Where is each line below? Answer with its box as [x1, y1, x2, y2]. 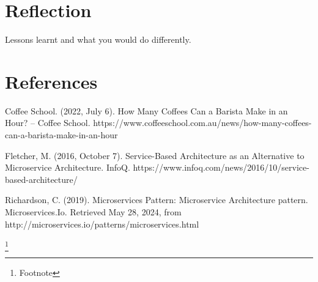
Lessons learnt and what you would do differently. [5, 33, 191, 46]
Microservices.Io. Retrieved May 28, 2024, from [5, 206, 182, 218]
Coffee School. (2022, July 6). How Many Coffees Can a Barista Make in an [5, 104, 288, 117]
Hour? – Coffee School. [5, 116, 91, 129]
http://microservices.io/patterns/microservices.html [5, 217, 199, 230]
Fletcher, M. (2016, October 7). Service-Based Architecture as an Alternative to [5, 149, 305, 161]
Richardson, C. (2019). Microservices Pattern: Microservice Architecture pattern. [5, 193, 308, 206]
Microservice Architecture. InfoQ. [5, 161, 130, 174]
